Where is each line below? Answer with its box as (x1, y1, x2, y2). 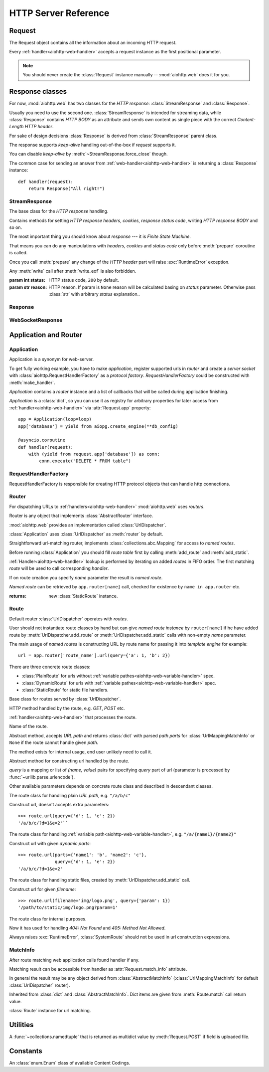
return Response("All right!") (28, 186, 105, 191)
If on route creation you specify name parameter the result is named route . (9, 574, 163, 580)
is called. (9, 250, 28, 256)
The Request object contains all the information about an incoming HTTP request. (9, 40, 177, 46)
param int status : (9, 277, 46, 283)
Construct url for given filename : (9, 886, 76, 892)
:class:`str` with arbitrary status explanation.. (48, 291, 140, 297)
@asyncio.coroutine (18, 437, 66, 443)
